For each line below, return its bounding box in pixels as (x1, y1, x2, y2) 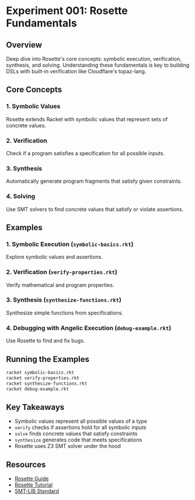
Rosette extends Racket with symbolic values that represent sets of (6, 115, 168, 122)
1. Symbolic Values (6, 102, 61, 111)
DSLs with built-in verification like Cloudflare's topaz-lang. (6, 68, 147, 74)
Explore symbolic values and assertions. (6, 254, 103, 261)
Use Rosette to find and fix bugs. (6, 337, 85, 344)
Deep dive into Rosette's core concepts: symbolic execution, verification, (6, 56, 182, 62)
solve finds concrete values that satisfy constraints (14, 430, 138, 437)
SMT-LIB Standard (14, 488, 60, 495)
